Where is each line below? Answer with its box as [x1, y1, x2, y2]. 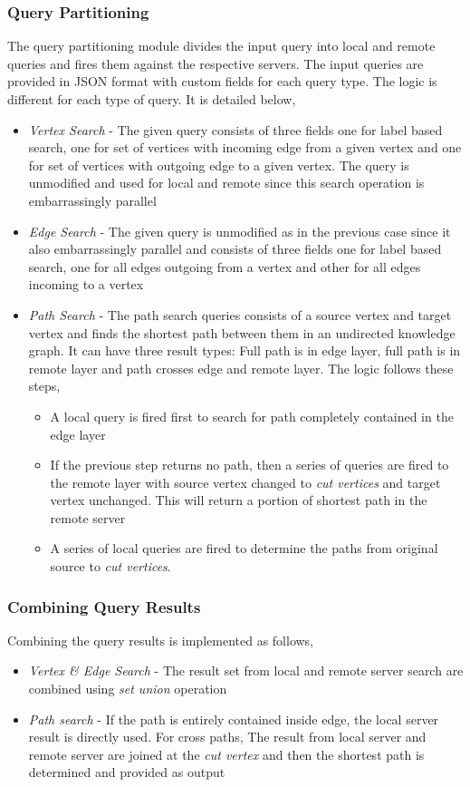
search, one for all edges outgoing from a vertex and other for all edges [28, 257, 421, 276]
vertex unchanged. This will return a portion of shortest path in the [50, 491, 427, 510]
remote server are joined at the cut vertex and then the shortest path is [28, 744, 425, 763]
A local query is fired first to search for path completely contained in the [50, 406, 454, 425]
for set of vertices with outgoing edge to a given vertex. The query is [28, 155, 409, 174]
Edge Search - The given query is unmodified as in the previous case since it [28, 221, 451, 240]
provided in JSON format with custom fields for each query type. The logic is [7, 72, 437, 91]
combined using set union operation [28, 679, 227, 698]
